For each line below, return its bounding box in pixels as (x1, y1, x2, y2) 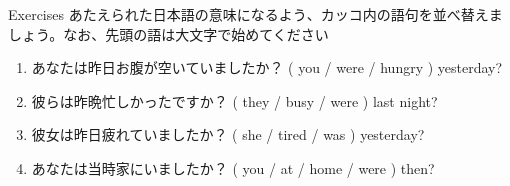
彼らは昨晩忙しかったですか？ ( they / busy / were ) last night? (31, 90, 438, 111)
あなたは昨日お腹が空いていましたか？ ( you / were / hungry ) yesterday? (31, 57, 503, 78)
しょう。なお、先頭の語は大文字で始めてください (8, 23, 329, 44)
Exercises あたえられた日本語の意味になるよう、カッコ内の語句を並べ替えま (8, 4, 503, 24)
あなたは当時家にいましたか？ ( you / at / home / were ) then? (31, 157, 435, 178)
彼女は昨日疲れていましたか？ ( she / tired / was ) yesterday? (31, 124, 425, 145)
